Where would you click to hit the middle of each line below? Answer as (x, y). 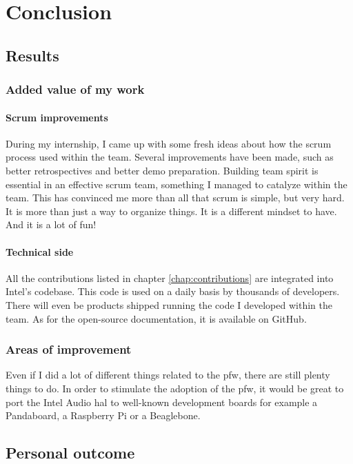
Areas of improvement (69, 349)
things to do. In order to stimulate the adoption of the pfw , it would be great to (175, 388)
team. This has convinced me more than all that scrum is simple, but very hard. (175, 198)
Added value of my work (75, 89)
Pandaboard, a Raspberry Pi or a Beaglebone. (103, 415)
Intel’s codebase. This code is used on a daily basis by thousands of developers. (173, 291)
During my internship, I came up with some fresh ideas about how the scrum (169, 143)
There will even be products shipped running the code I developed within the (169, 304)
